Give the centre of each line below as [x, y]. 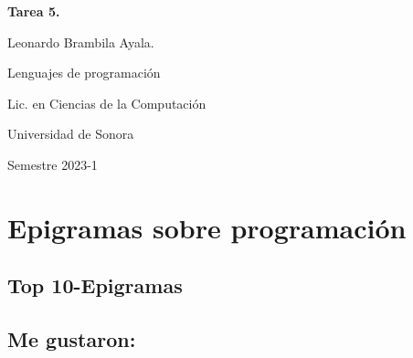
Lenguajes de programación [84, 73]
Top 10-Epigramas [95, 285]
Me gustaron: [72, 339]
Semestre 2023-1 [53, 164]
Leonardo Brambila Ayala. [81, 42]
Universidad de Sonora [71, 134]
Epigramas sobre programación [207, 227]
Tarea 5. [34, 11]
